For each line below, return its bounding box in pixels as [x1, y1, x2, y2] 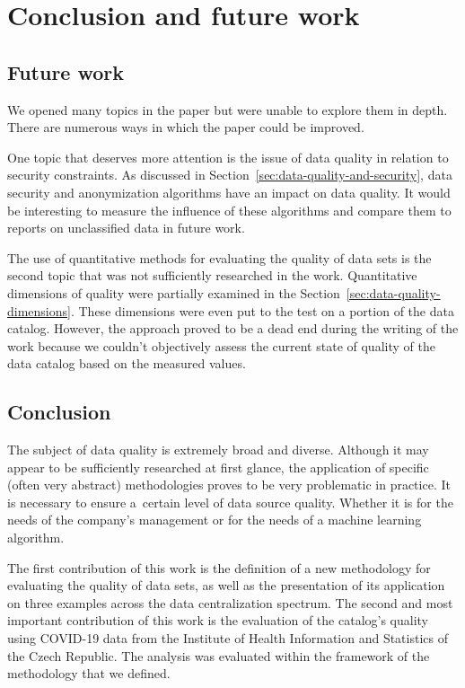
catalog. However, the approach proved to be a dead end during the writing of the [7, 319, 459, 338]
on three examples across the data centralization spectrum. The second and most [7, 593, 453, 612]
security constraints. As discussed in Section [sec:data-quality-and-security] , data [7, 165, 452, 184]
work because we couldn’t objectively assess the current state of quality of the [7, 336, 435, 355]
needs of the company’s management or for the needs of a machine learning [7, 510, 422, 529]
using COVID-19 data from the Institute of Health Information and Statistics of [7, 629, 448, 648]
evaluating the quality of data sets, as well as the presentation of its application [7, 576, 445, 595]
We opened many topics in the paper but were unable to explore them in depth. [7, 100, 448, 119]
